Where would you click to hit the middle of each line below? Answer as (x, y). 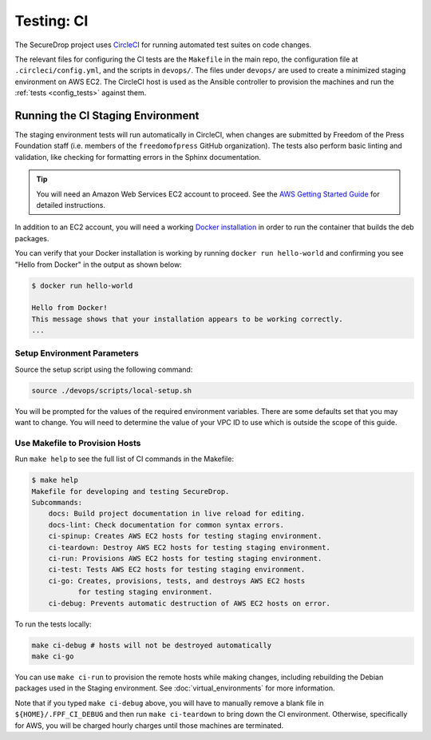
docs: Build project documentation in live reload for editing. (177, 514)
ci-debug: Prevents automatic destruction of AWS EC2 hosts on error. (190, 603)
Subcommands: (57, 503)
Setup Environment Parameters (77, 353)
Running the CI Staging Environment (107, 115)
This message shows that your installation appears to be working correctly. (187, 319)
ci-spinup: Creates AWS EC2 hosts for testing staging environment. (185, 536)
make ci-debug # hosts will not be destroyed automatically (152, 645)
